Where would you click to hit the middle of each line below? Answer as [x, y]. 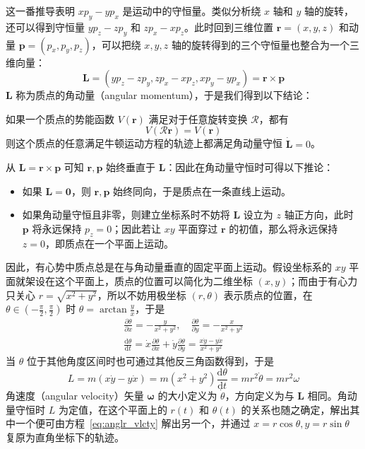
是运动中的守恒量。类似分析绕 [192, 11]
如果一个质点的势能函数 [60, 118]
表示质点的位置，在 [268, 295]
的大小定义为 [187, 396]
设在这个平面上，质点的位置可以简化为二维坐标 [144, 280]
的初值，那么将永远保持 [283, 228]
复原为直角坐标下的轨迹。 [65, 437]
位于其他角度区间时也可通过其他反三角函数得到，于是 [150, 361]
